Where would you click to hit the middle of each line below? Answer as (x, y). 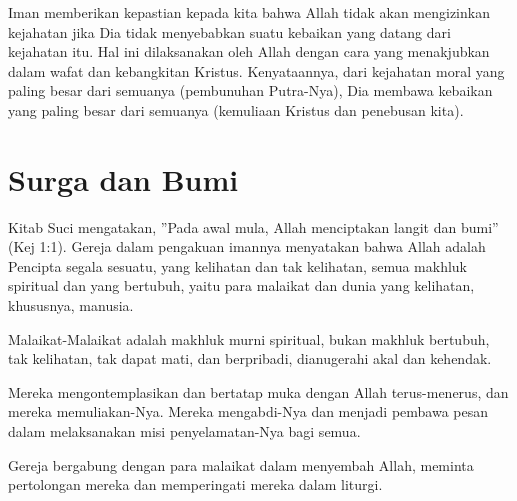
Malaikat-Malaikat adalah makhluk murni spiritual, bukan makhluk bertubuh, (249, 338)
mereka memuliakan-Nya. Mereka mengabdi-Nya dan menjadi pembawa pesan (248, 411)
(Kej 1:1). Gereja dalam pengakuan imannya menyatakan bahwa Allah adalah (247, 246)
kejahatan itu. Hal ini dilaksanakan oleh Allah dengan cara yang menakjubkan (249, 51)
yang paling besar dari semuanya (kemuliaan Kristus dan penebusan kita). (236, 109)
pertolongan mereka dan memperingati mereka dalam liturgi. (195, 484)
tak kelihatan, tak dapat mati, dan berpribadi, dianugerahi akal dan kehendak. (250, 358)
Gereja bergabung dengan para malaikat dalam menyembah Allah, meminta (241, 464)
